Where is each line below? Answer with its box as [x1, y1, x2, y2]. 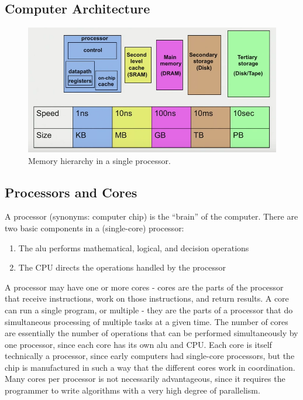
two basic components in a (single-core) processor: [5, 221, 184, 234]
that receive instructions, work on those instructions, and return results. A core [5, 292, 289, 305]
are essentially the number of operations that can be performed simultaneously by [5, 327, 298, 339]
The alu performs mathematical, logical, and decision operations [18, 241, 249, 254]
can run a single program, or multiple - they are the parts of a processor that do [5, 303, 293, 316]
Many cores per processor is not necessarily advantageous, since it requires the [5, 372, 285, 385]
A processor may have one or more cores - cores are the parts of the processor [5, 281, 284, 293]
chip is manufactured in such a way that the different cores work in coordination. [5, 361, 295, 373]
